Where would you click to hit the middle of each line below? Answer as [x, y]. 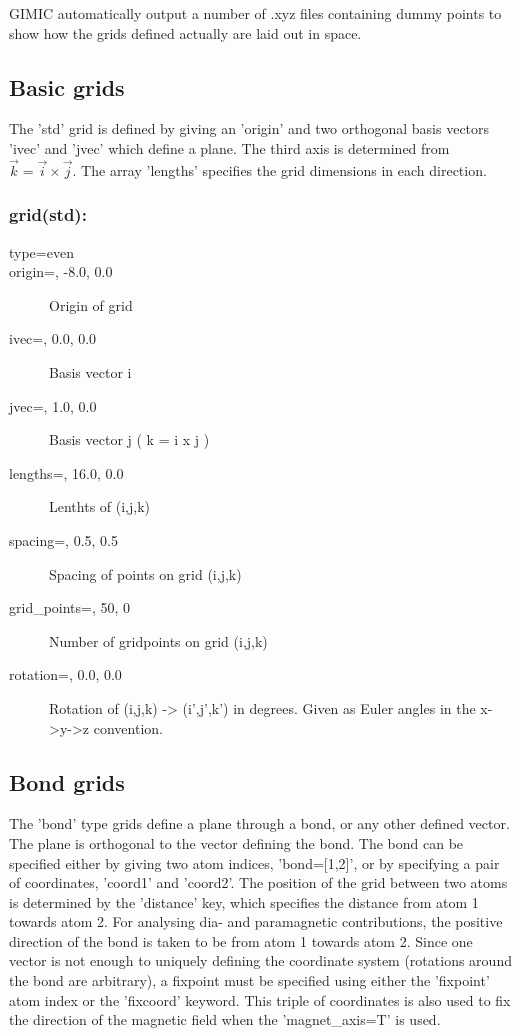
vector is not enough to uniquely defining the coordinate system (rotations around [260, 960]
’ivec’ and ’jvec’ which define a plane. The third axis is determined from [229, 147]
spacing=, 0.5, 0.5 [63, 539]
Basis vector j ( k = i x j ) [129, 439]
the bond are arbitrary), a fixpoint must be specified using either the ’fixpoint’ [249, 980]
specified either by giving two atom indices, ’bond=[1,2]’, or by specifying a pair [254, 862]
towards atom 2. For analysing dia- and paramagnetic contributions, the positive [256, 921]
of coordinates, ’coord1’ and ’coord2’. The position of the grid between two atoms [258, 882]
